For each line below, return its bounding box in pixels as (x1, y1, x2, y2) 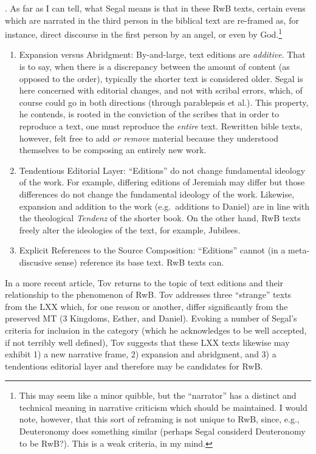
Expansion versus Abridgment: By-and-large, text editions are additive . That (19, 48, 306, 61)
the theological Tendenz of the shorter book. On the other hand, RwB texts (19, 212, 301, 224)
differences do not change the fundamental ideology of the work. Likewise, (19, 187, 295, 200)
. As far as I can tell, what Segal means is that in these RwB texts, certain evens (5, 2, 306, 14)
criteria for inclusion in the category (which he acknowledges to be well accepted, (5, 323, 307, 336)
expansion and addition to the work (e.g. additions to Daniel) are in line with (19, 199, 310, 212)
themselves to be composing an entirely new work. (19, 143, 207, 156)
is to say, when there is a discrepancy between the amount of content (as (19, 60, 290, 73)
